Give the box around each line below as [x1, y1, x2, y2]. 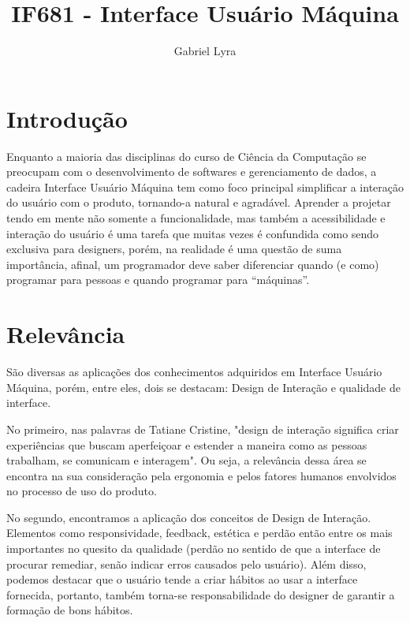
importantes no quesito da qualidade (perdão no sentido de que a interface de [6, 540, 381, 557]
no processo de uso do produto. [6, 483, 157, 499]
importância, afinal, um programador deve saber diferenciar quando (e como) [6, 256, 379, 272]
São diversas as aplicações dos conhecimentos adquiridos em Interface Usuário [6, 364, 382, 380]
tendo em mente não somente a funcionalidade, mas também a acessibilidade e [6, 210, 386, 226]
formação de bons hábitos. [6, 602, 133, 618]
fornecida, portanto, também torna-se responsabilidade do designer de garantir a [6, 586, 395, 602]
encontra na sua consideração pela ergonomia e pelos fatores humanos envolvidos [6, 467, 397, 483]
